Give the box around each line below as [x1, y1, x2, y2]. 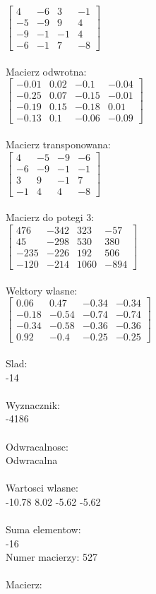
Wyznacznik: [6, 397, 61, 412]
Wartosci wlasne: [6, 480, 78, 495]
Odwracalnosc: [6, 439, 68, 453]
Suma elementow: [6, 522, 81, 537]
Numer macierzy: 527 [6, 550, 97, 564]
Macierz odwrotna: [6, 64, 87, 78]
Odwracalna [6, 453, 58, 468]
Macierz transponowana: [6, 137, 111, 152]
